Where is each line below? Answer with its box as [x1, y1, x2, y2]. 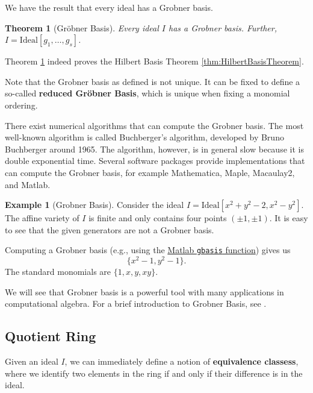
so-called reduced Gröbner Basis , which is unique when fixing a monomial [5, 87, 290, 99]
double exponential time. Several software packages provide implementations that [5, 154, 305, 167]
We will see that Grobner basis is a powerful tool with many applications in [5, 285, 284, 298]
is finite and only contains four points [88, 212, 227, 224]
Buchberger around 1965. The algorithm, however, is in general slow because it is [5, 142, 304, 155]
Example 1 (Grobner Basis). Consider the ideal [5, 198, 184, 211]
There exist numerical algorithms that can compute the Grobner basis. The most [5, 119, 304, 131]
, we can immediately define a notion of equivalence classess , [64, 355, 299, 368]
